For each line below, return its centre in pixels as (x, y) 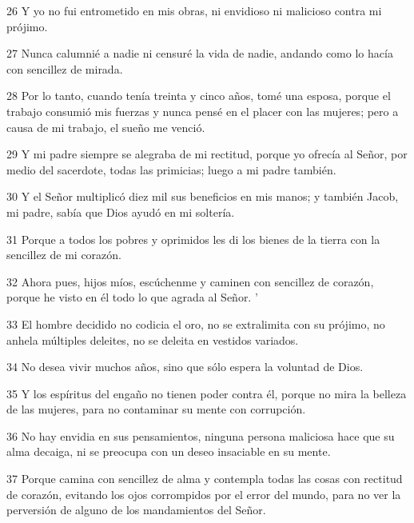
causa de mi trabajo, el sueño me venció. (106, 127)
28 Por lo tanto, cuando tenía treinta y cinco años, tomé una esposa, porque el (199, 96)
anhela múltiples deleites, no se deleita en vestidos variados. (153, 339)
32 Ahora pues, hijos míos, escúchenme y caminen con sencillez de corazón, (190, 281)
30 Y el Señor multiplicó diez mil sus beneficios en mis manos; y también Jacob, (203, 196)
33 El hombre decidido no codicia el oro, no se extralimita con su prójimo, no (196, 323)
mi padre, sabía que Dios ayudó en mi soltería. (121, 212)
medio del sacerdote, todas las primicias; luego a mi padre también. (171, 169)
